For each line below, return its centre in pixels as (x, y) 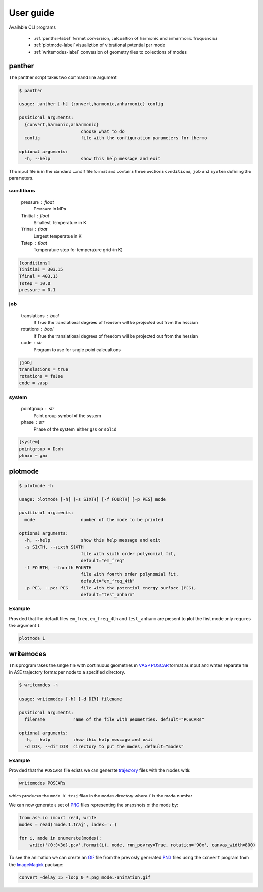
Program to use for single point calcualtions (77, 350)
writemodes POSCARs (42, 783)
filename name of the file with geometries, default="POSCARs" (114, 719)
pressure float (38, 202)
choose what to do (103, 131)
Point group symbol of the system (67, 415)
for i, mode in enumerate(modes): (60, 838)
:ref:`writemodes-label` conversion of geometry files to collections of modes (110, 52)
